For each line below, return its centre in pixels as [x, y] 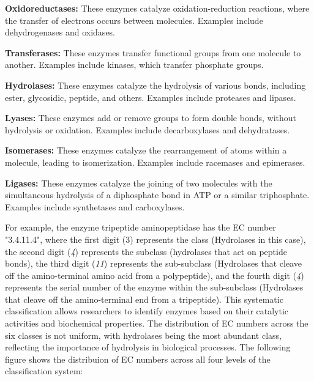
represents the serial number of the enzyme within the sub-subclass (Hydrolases [154, 287]
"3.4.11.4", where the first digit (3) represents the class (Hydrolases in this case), [155, 239]
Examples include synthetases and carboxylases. [95, 206]
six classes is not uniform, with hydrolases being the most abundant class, [143, 335]
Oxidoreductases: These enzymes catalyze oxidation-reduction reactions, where [157, 8]
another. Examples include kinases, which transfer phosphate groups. [134, 65]
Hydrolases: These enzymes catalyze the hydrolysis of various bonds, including [155, 85]
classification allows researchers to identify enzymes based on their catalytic [147, 311]
